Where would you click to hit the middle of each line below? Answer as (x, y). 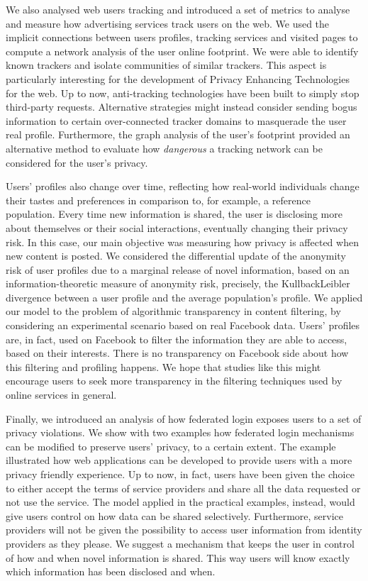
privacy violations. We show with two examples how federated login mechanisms (180, 432)
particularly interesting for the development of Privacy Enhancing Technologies (178, 78)
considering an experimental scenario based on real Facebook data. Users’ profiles (183, 325)
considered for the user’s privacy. (77, 162)
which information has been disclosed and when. (111, 571)
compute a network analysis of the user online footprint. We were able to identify (182, 51)
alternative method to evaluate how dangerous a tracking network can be (164, 148)
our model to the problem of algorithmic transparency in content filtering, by (173, 311)
